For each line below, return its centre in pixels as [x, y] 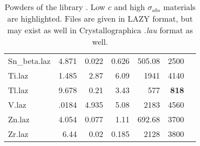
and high [129, 7]
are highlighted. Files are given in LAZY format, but [100, 18]
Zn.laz [19, 119]
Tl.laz [18, 90]
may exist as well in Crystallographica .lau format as [100, 30]
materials [180, 7]
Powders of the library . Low [55, 7]
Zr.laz [18, 134]
